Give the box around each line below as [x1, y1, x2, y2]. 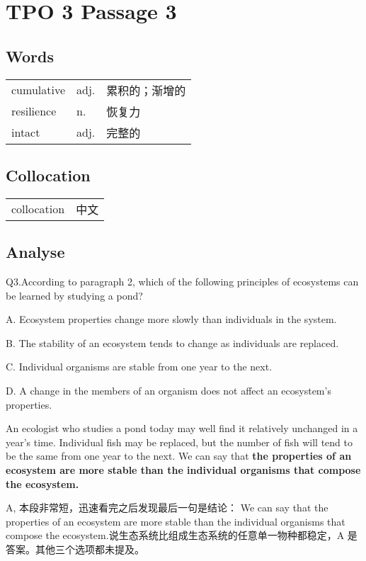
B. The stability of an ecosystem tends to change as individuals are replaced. [6, 335, 339, 350]
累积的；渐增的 [106, 81, 186, 98]
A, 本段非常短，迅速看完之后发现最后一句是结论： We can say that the [6, 500, 328, 515]
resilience [11, 103, 57, 120]
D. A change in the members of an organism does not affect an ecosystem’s [6, 382, 331, 397]
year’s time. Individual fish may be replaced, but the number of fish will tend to [6, 434, 353, 449]
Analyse [6, 241, 65, 263]
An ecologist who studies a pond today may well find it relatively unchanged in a [6, 421, 358, 436]
